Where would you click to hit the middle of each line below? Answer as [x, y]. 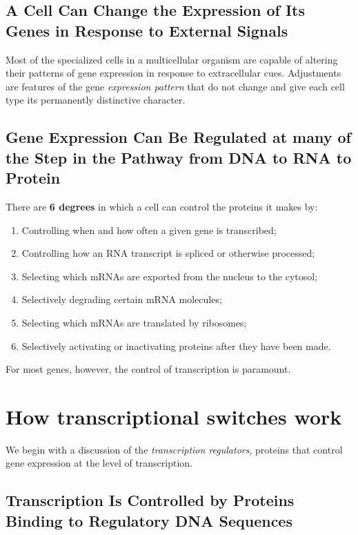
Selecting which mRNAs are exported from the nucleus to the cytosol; [170, 276]
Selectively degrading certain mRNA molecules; [122, 299]
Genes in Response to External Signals [147, 30]
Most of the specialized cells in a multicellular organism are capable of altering [172, 59]
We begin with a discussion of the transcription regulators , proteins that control [174, 449]
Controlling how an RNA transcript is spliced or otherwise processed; [168, 253]
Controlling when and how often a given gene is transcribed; [149, 230]
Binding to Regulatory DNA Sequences [149, 520]
